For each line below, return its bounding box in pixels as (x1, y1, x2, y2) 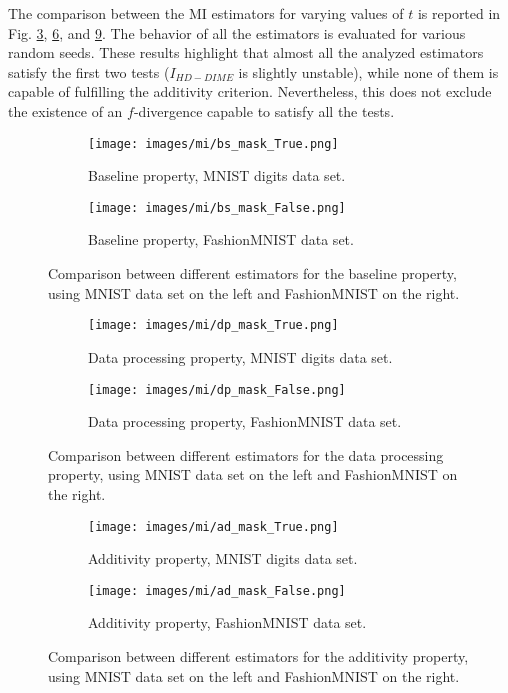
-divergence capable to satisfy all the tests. (133, 100, 395, 121)
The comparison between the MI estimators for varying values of (8, 3, 404, 23)
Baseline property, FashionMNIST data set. (88, 229, 354, 250)
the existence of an (8, 100, 123, 121)
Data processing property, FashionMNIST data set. (88, 411, 402, 432)
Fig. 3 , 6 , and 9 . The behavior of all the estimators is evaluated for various (8, 22, 466, 43)
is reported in (417, 3, 501, 23)
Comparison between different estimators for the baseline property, (48, 263, 457, 284)
